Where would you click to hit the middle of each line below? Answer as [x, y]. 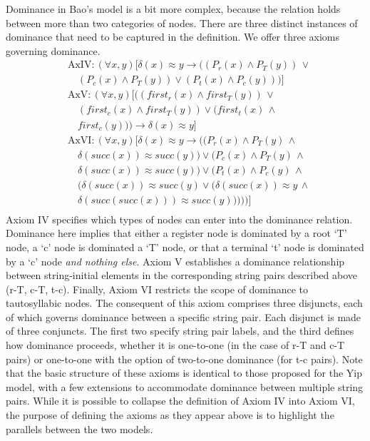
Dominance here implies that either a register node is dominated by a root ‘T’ [176, 233]
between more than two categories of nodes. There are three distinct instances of [182, 22]
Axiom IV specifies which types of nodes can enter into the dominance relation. [179, 219]
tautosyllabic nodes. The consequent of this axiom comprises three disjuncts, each [184, 303]
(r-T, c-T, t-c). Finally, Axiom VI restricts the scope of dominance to [157, 289]
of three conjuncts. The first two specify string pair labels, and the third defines [180, 331]
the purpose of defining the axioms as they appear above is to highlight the [170, 415]
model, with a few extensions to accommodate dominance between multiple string [185, 386]
